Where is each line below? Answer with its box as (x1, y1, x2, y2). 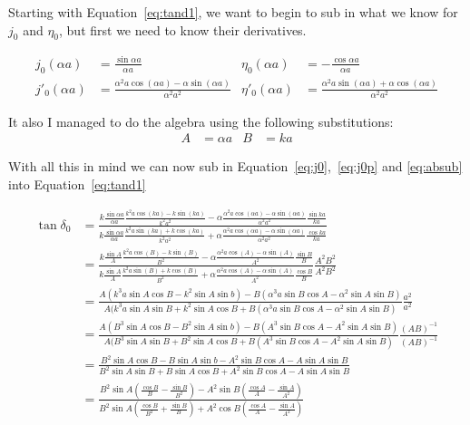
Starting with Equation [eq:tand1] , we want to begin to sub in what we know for (8, 3, 458, 21)
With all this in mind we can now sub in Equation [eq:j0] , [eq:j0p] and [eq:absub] (8, 157, 463, 176)
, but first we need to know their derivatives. (59, 20, 307, 39)
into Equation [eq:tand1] (8, 175, 146, 194)
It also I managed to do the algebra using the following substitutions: (8, 111, 394, 130)
